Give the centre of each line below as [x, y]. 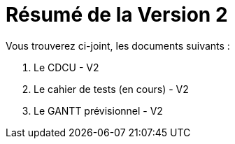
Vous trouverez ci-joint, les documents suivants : [118, 45]
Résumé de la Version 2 [117, 15]
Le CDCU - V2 [66, 67]
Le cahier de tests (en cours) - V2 [111, 89]
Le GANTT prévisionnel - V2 [98, 110]
